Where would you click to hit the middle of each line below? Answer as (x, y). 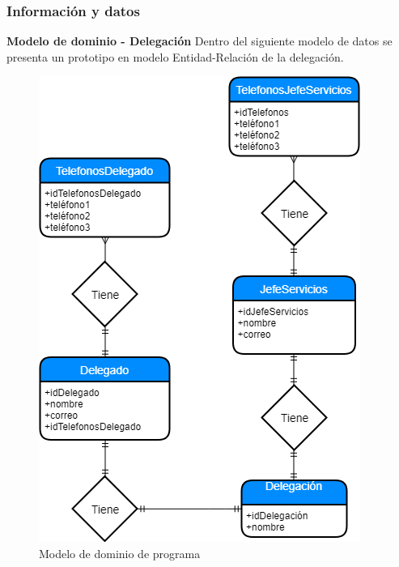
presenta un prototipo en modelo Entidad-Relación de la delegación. (175, 56)
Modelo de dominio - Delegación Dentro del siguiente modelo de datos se (199, 41)
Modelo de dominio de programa (120, 553)
